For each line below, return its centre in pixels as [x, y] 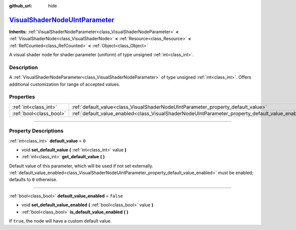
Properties [22, 97]
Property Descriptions [36, 131]
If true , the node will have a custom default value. [60, 221]
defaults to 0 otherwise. [33, 180]
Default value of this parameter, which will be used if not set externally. [81, 166]
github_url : [20, 6]
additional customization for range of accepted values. [65, 84]
